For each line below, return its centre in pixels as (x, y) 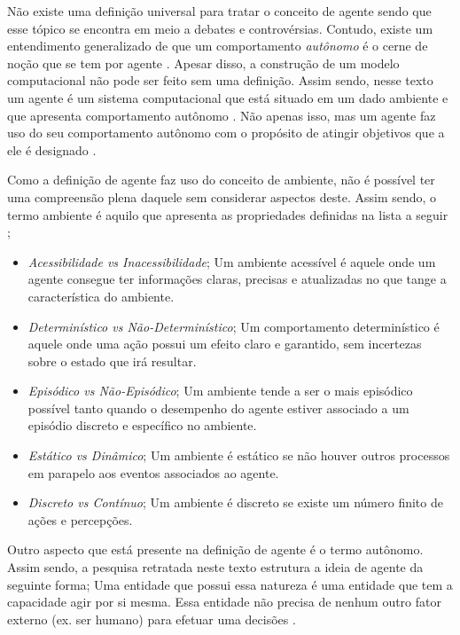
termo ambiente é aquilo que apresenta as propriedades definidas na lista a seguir (228, 214)
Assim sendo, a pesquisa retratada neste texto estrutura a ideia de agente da (215, 567)
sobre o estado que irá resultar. (112, 361)
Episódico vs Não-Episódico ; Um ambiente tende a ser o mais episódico (220, 391)
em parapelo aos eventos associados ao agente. (153, 472)
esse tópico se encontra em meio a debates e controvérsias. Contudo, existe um (220, 28)
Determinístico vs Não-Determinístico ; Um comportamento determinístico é (234, 326)
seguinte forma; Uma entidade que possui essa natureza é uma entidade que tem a (230, 584)
